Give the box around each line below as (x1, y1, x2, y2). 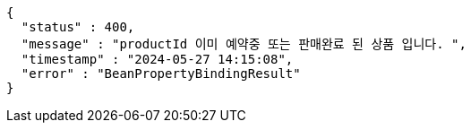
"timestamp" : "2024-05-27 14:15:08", (21, 52, 294, 66)
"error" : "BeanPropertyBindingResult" (21, 66, 301, 81)
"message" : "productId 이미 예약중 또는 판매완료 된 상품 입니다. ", (21, 37, 467, 51)
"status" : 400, (21, 20, 135, 34)
